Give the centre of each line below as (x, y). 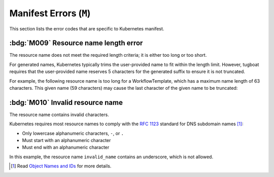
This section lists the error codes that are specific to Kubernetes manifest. (87, 28)
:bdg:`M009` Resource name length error (76, 43)
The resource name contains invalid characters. (59, 115)
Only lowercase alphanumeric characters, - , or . (73, 133)
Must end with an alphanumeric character (66, 148)
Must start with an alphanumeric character (66, 140)
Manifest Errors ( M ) (50, 13)
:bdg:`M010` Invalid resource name (66, 102)
